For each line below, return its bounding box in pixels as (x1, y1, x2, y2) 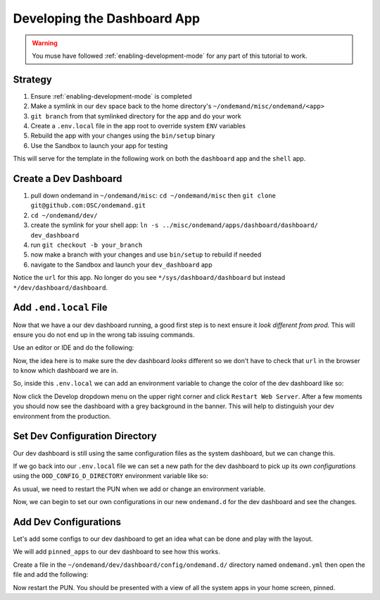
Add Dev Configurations (13, 515, 122, 528)
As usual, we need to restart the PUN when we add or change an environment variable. (13, 484, 266, 493)
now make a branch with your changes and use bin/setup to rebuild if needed (30, 250, 262, 259)
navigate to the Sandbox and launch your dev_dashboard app (30, 260, 213, 269)
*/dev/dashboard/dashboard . (13, 283, 108, 292)
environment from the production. (13, 412, 111, 420)
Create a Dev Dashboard (13, 173, 122, 185)
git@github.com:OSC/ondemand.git (30, 202, 146, 209)
